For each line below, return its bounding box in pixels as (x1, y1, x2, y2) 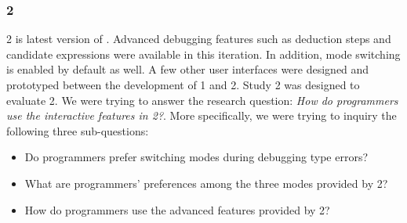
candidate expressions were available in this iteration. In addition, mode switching (6, 45, 401, 62)
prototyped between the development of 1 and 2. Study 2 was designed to (6, 77, 360, 92)
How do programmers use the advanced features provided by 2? (24, 201, 330, 218)
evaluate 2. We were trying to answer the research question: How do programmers (6, 92, 398, 108)
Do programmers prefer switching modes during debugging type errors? (24, 149, 369, 165)
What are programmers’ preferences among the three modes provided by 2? (24, 174, 388, 191)
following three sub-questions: (6, 122, 149, 138)
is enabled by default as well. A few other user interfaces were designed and (6, 61, 369, 77)
